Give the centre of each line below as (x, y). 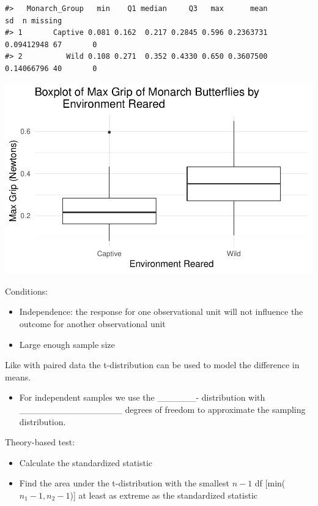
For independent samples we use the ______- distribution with (142, 397)
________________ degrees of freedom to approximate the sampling (162, 410)
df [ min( (270, 483)
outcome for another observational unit (92, 324)
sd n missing (34, 21)
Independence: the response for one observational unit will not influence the (161, 312)
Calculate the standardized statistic (86, 462)
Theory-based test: (40, 442)
